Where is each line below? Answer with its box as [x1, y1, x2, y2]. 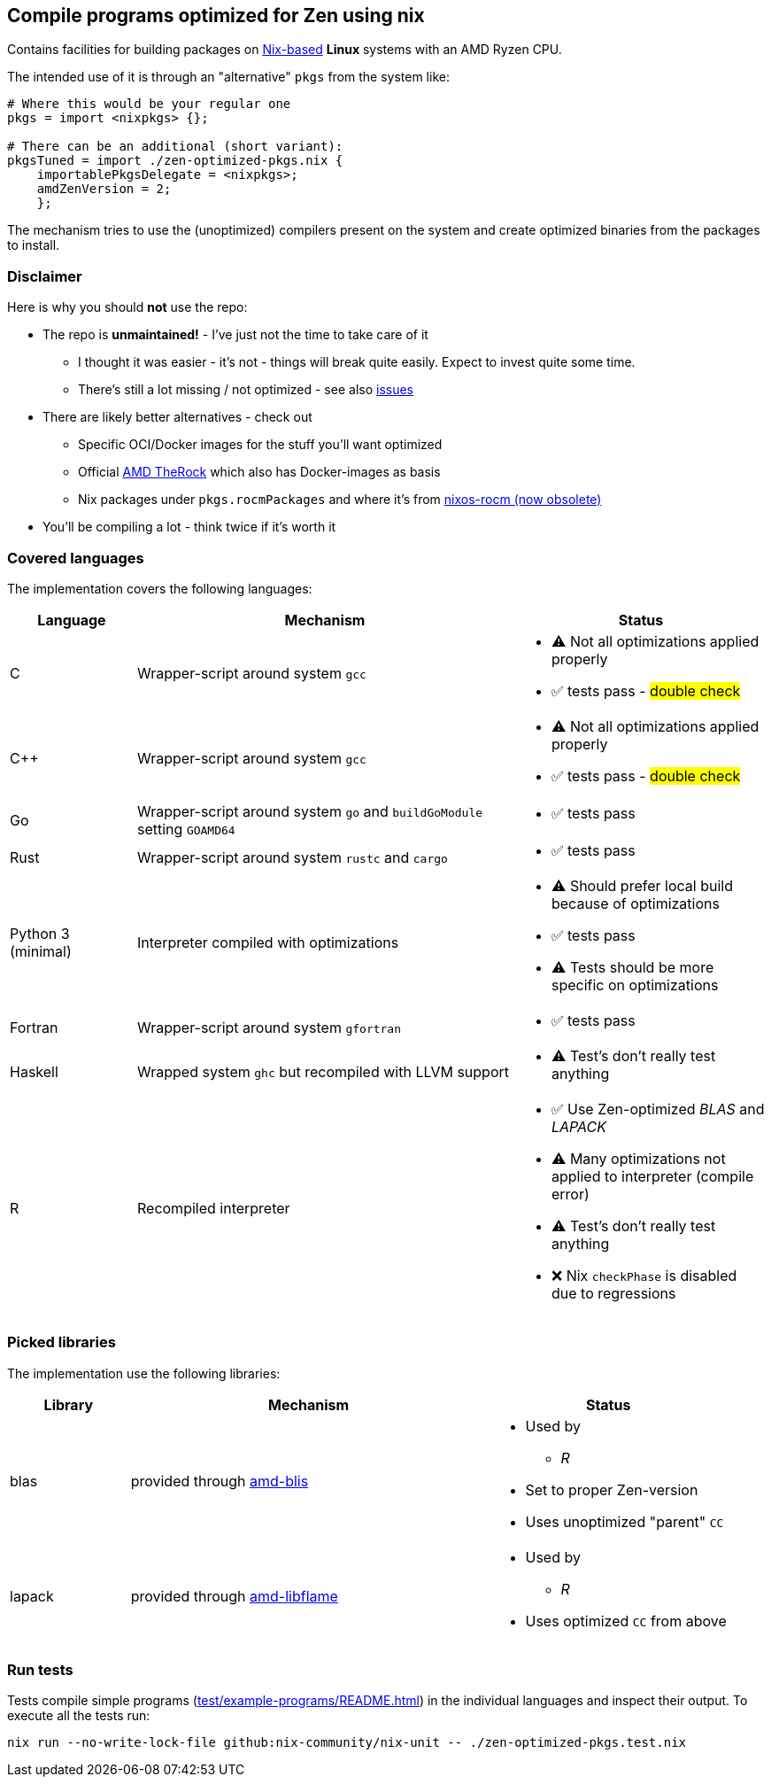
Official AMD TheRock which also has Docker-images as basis [78, 464, 441, 480]
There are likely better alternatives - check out [42, 409, 312, 425]
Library [43, 1395, 94, 1414]
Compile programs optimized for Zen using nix [7, 4, 425, 27]
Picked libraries [7, 1333, 116, 1352]
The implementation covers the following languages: [7, 580, 312, 596]
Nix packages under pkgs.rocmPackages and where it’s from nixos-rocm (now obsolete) [78, 492, 602, 508]
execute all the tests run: [7, 1708, 150, 1724]
